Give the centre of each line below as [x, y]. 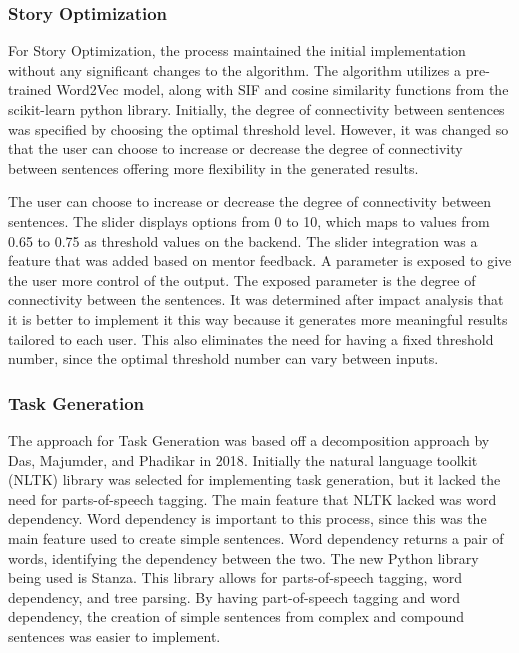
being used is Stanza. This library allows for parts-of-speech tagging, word [235, 577]
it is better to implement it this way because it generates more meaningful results [258, 318]
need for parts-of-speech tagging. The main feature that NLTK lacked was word [252, 498]
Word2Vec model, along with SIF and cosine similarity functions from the [282, 89]
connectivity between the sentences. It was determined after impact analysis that [256, 299]
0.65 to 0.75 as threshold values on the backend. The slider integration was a [243, 240]
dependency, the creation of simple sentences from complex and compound [236, 616]
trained [30, 89]
